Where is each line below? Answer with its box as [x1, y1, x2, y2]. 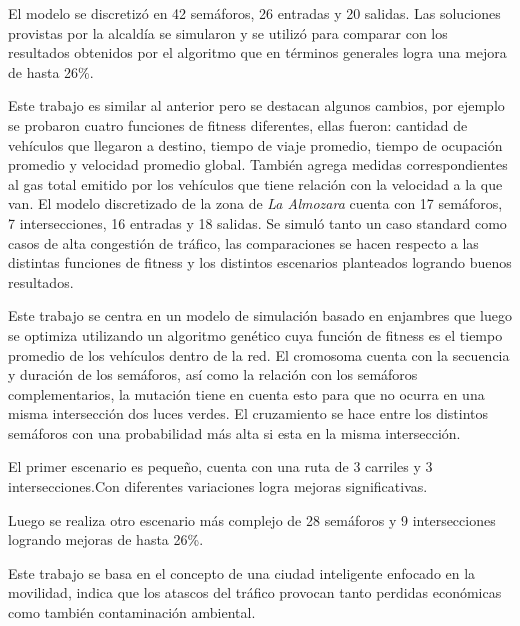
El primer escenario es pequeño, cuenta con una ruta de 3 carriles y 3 [8, 456, 433, 477]
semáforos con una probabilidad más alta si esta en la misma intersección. [8, 422, 461, 443]
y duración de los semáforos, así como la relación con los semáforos [8, 364, 418, 385]
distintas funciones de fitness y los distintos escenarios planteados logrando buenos [8, 252, 512, 273]
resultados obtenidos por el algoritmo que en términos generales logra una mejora [8, 42, 507, 63]
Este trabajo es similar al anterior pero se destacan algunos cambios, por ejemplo [8, 95, 505, 116]
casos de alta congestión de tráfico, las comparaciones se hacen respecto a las [8, 232, 479, 253]
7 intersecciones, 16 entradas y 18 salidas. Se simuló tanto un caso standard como [8, 212, 507, 233]
